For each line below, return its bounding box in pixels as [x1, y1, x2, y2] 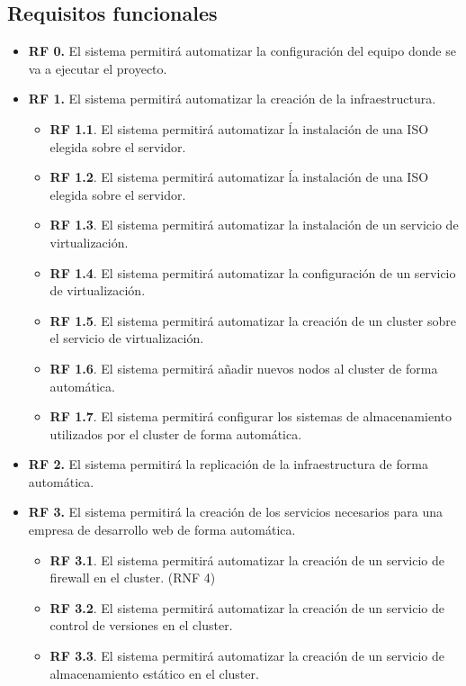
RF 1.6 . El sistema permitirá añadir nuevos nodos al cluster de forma [49, 358, 438, 377]
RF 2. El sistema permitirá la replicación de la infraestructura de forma [28, 455, 428, 474]
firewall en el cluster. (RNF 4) [49, 568, 216, 587]
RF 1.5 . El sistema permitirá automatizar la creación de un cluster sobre [49, 311, 456, 329]
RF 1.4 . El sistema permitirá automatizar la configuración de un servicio [49, 263, 456, 282]
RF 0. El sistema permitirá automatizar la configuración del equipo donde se [28, 41, 456, 60]
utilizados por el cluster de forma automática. [49, 424, 302, 443]
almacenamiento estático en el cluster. [49, 663, 259, 682]
